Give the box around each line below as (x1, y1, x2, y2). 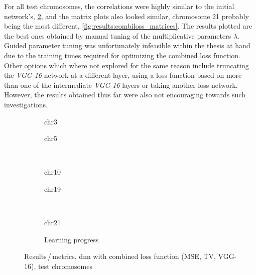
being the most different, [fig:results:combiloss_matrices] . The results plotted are (4, 21, 252, 31)
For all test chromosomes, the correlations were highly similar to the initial (4, 1, 234, 11)
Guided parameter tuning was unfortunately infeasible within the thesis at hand (4, 40, 250, 51)
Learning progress (44, 234, 99, 244)
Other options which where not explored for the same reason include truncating (4, 60, 249, 70)
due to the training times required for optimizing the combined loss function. (4, 50, 240, 60)
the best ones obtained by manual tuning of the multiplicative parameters (4, 30, 231, 41)
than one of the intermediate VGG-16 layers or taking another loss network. (4, 79, 238, 90)
